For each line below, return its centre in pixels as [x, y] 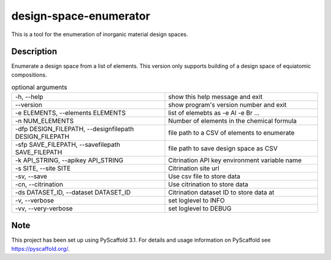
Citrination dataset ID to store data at [221, 192]
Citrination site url [194, 168]
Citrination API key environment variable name [235, 160]
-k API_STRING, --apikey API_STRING [69, 160]
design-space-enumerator [81, 16]
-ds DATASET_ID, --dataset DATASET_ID [73, 192]
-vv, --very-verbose [44, 208]
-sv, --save [31, 176]
